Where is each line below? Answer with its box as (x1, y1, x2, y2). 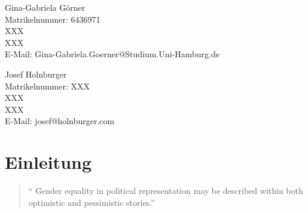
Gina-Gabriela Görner (5, 1, 86, 13)
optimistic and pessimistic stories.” (28, 196, 155, 208)
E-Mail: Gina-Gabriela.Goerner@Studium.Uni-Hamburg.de (5, 48, 219, 60)
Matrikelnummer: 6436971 (5, 13, 100, 25)
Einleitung (5, 150, 92, 174)
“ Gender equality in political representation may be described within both (28, 184, 303, 197)
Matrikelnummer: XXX (5, 79, 90, 92)
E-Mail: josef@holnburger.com (5, 115, 115, 127)
